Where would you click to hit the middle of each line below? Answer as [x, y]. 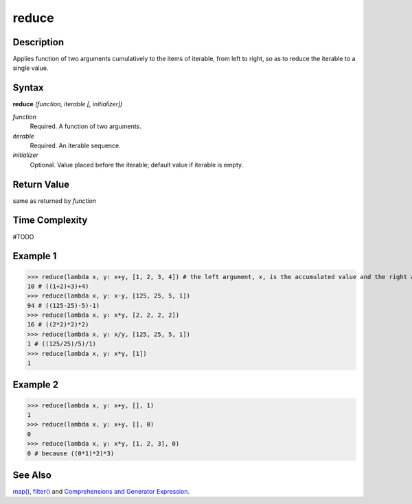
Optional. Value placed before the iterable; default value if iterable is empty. [137, 165]
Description [38, 42]
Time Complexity [50, 220]
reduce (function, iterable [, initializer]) [68, 104]
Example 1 [35, 256]
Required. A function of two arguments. [86, 126]
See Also [32, 475]
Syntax [28, 88]
